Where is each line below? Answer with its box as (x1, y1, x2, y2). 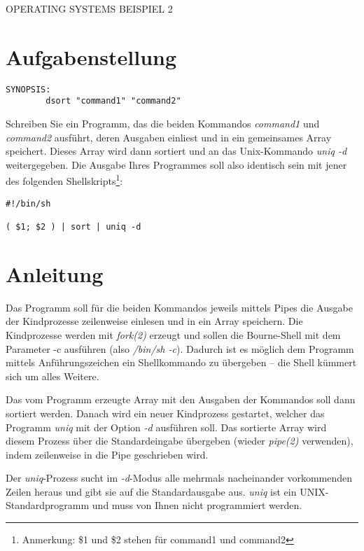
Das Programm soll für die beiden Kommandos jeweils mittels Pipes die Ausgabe (6, 300, 353, 314)
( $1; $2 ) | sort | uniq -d (6, 221, 141, 232)
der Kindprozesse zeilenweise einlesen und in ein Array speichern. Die (6, 314, 303, 328)
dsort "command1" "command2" (45, 96, 181, 106)
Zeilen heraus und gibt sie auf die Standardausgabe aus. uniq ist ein (6, 484, 297, 498)
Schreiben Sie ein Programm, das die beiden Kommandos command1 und (6, 116, 320, 131)
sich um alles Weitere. (6, 368, 99, 383)
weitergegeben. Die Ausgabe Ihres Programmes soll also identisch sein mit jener (6, 157, 347, 172)
